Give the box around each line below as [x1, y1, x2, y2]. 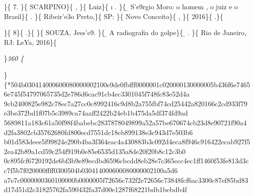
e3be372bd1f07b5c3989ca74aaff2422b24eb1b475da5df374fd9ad [4, 108, 188, 118]
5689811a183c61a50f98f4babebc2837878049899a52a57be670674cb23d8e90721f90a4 [4, 117, 247, 127]
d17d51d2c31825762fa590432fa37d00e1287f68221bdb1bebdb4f [4, 184, 187, 195]
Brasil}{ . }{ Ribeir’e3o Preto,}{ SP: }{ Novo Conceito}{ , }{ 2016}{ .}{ [4, 11, 223, 21]
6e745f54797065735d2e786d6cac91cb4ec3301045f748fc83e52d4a [4, 89, 190, 99]
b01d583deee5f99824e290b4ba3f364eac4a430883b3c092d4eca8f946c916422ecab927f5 [4, 137, 250, 147]
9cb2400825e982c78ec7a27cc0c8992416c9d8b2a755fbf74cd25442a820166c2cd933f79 [4, 98, 248, 108]
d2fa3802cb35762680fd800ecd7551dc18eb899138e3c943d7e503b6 [4, 127, 193, 137]
